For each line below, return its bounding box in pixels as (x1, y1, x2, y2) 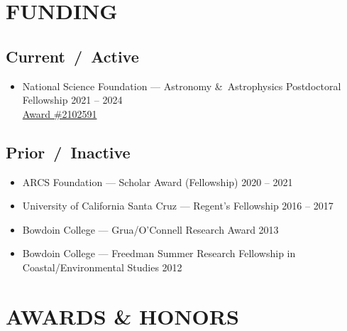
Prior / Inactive (6, 141, 131, 163)
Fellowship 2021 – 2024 (22, 92, 123, 107)
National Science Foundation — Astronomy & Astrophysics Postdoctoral (22, 78, 341, 93)
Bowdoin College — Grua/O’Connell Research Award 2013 (22, 222, 279, 237)
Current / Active (6, 45, 139, 67)
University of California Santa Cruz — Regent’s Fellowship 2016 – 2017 (22, 198, 334, 213)
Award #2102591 (22, 106, 97, 121)
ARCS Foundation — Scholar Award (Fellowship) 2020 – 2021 (22, 174, 293, 189)
